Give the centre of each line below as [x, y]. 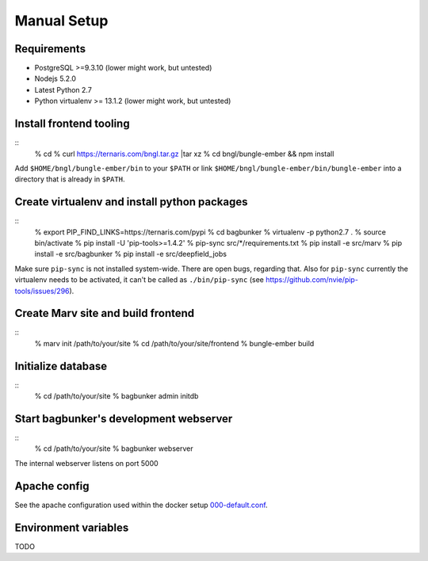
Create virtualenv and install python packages [131, 202]
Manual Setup [61, 21]
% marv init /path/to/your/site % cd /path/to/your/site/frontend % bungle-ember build [174, 343]
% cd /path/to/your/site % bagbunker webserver [114, 448]
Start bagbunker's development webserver [124, 419]
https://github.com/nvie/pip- [312, 280]
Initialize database [61, 366]
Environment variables [72, 527]
